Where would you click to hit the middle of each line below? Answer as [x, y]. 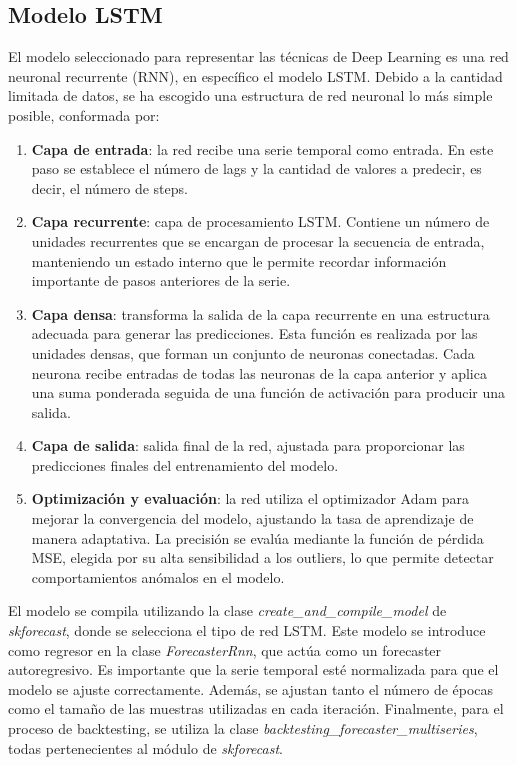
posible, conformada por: [84, 114]
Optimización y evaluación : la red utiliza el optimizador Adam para [250, 498]
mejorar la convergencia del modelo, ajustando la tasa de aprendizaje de [252, 518]
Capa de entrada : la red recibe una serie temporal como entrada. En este [262, 148]
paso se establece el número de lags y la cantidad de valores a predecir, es [256, 168]
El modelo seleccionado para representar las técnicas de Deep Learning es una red [258, 56]
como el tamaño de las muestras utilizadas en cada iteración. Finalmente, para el [256, 708]
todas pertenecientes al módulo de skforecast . [145, 747]
